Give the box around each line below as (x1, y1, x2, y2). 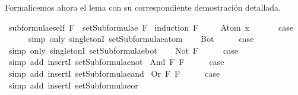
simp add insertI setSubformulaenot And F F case (8, 55, 224, 68)
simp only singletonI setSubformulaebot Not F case (8, 44, 238, 56)
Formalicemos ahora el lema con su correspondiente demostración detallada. (5, 1, 281, 13)
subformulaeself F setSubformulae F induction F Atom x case (8, 21, 293, 33)
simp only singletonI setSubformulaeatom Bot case (28, 32, 254, 45)
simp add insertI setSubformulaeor (8, 78, 138, 91)
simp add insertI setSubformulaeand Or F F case (8, 67, 220, 79)
